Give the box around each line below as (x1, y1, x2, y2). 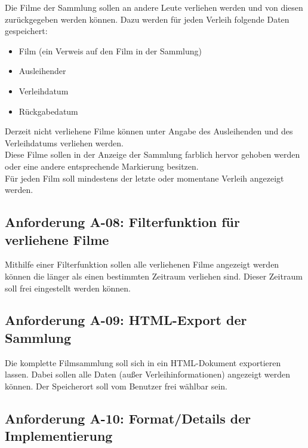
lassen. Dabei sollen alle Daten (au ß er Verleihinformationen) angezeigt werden (5, 368, 290, 381)
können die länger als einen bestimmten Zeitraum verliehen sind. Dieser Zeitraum (5, 269, 303, 282)
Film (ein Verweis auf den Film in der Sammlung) (19, 44, 202, 57)
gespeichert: (5, 24, 48, 37)
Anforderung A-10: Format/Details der (5, 409, 251, 427)
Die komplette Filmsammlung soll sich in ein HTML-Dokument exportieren (5, 356, 281, 369)
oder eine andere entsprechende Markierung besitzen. (5, 159, 199, 172)
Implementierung (5, 426, 113, 445)
